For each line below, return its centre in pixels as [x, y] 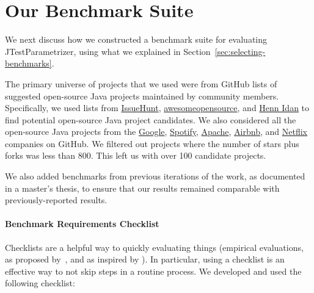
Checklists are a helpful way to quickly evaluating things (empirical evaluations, [154, 247]
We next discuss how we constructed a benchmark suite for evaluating [136, 39]
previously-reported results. [56, 200]
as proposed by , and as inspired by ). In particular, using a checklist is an [145, 259]
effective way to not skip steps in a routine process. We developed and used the [153, 271]
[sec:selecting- [240, 51]
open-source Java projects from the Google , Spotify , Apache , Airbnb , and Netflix [156, 132]
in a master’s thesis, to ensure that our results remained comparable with [142, 188]
